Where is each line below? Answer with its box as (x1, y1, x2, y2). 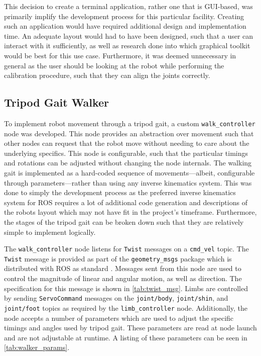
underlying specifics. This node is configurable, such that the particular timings (4, 147, 248, 158)
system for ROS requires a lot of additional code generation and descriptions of (4, 197, 247, 207)
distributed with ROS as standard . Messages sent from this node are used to (4, 263, 241, 274)
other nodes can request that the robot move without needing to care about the (4, 138, 249, 148)
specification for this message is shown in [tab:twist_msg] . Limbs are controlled (4, 283, 248, 293)
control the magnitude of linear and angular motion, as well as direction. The (4, 273, 242, 284)
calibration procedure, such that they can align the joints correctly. (4, 70, 210, 80)
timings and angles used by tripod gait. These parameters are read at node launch (4, 322, 257, 333)
